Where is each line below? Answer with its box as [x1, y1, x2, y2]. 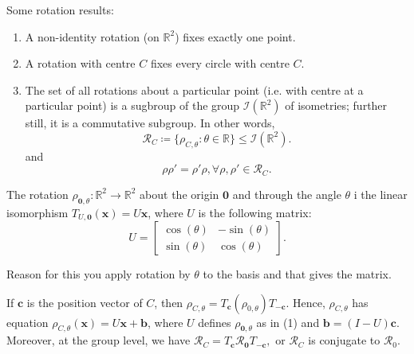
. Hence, [286, 294, 325, 310]
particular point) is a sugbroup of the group [25, 97, 240, 114]
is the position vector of [26, 294, 143, 310]
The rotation [6, 185, 69, 202]
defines [198, 313, 231, 330]
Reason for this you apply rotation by [6, 266, 191, 282]
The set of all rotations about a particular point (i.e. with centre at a [25, 81, 364, 98]
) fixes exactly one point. [175, 28, 296, 45]
